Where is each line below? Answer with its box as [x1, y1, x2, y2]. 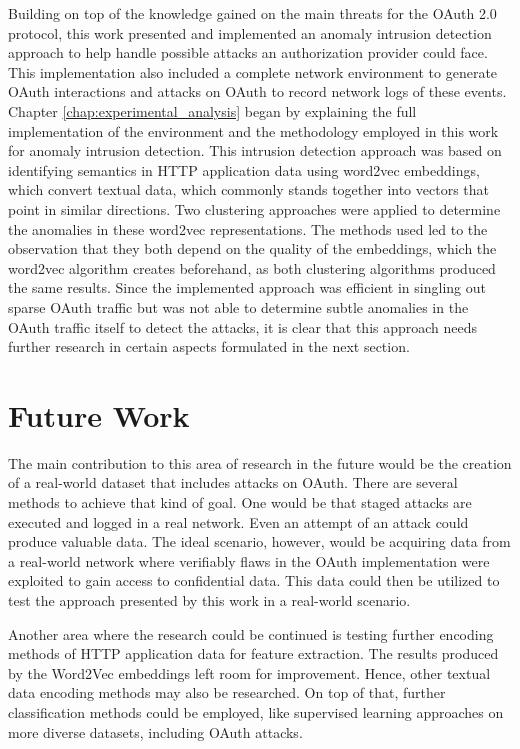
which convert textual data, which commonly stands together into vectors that [8, 179, 489, 200]
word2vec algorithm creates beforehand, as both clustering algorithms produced [8, 257, 496, 278]
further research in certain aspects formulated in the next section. [8, 336, 410, 357]
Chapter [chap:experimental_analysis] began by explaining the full [8, 100, 417, 121]
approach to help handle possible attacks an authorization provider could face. [8, 42, 488, 63]
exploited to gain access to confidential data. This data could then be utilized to [8, 570, 500, 591]
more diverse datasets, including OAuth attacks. [8, 721, 303, 742]
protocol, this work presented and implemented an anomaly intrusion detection [8, 22, 492, 43]
